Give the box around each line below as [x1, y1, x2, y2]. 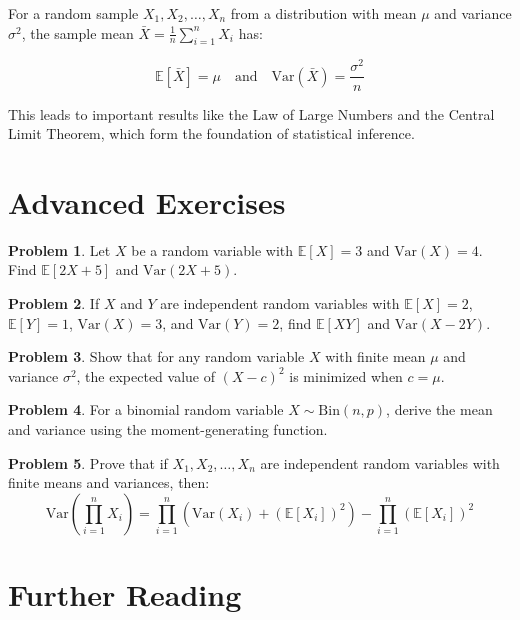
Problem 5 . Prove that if [8, 452, 168, 473]
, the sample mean [21, 22, 134, 43]
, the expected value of [76, 365, 215, 386]
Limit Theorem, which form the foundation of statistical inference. [8, 123, 415, 144]
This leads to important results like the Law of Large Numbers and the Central [8, 103, 495, 124]
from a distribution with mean [230, 3, 417, 23]
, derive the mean [386, 399, 493, 420]
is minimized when [289, 365, 403, 386]
